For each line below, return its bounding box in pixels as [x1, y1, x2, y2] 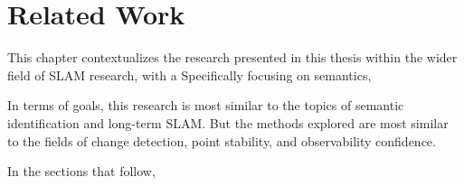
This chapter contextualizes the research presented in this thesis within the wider [7, 48, 458, 67]
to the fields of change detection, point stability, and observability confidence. [7, 131, 436, 150]
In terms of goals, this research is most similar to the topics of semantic [7, 96, 404, 115]
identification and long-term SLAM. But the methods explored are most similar [7, 113, 449, 132]
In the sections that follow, [7, 162, 156, 181]
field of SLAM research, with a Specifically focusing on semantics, [7, 65, 372, 84]
